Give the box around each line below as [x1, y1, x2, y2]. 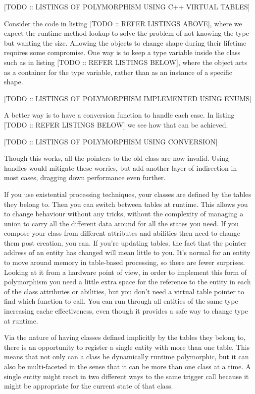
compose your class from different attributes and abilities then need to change [4, 228, 240, 238]
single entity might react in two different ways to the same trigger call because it [4, 371, 249, 381]
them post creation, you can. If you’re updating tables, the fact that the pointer [4, 237, 247, 248]
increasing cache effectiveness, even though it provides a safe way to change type [4, 306, 248, 316]
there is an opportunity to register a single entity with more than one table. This [4, 341, 250, 352]
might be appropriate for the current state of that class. [4, 381, 173, 391]
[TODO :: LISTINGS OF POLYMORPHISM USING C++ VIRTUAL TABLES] [4, 1, 250, 11]
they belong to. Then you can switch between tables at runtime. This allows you [4, 198, 248, 209]
